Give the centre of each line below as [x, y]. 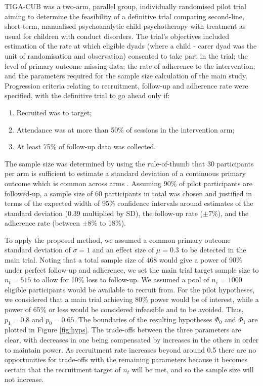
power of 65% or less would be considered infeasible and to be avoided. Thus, [124, 309]
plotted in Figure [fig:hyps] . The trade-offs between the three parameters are [123, 330]
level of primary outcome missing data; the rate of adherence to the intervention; [130, 66]
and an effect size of [123, 250]
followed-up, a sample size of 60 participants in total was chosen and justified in [128, 193]
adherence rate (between [42, 223]
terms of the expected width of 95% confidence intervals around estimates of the [129, 203]
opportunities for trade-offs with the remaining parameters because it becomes [126, 359]
